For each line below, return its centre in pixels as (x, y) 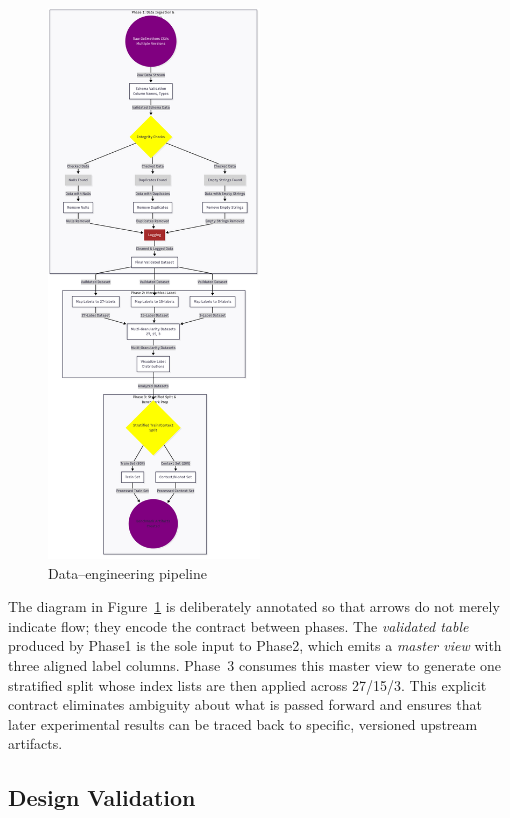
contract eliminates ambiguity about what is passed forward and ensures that (245, 704)
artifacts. (35, 743)
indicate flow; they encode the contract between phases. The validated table (238, 625)
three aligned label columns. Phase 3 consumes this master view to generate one (255, 664)
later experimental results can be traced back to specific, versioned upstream (243, 723)
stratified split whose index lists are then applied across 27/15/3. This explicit (247, 684)
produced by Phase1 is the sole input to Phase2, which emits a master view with (255, 645)
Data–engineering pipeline (127, 572)
